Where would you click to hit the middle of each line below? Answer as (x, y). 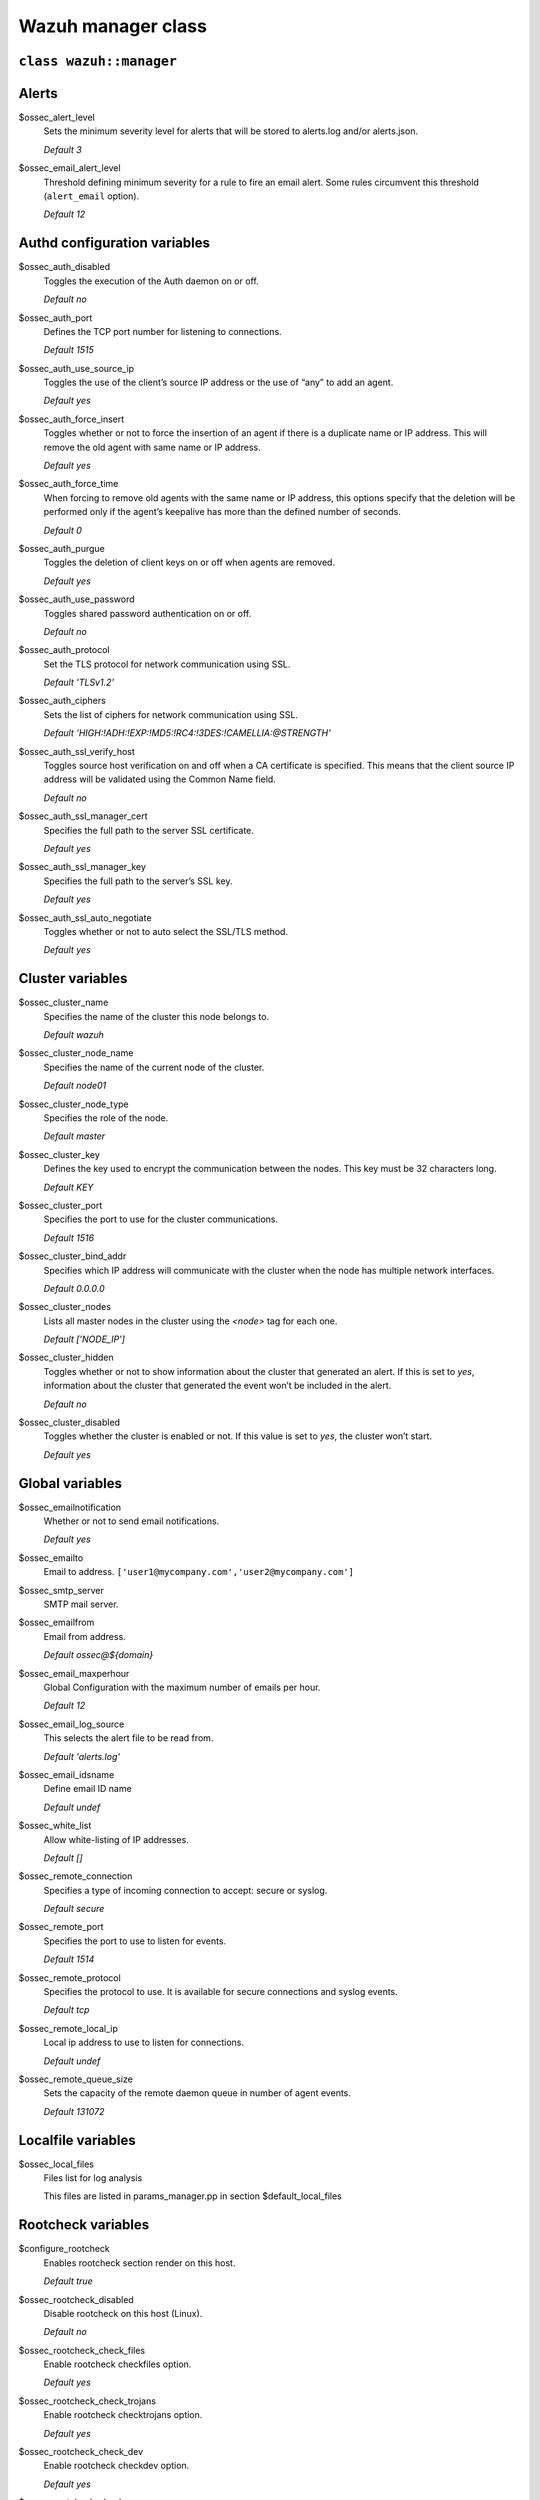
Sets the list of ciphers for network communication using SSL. (171, 714)
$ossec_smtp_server (61, 1590)
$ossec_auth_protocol (64, 650)
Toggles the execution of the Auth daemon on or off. (151, 281)
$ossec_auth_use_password (76, 599)
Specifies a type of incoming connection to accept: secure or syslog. (185, 1890)
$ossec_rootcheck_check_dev (81, 2452)
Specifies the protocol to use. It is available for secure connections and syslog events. (221, 1992)
